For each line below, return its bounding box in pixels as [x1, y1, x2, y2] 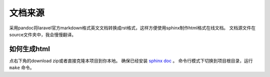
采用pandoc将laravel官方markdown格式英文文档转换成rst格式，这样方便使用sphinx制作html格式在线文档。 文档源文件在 [9, 25, 256, 31]
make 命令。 [9, 65, 34, 71]
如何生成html [9, 45, 50, 53]
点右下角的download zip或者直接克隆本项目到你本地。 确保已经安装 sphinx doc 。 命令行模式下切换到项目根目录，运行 [9, 58, 253, 64]
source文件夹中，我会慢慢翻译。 [9, 31, 76, 37]
